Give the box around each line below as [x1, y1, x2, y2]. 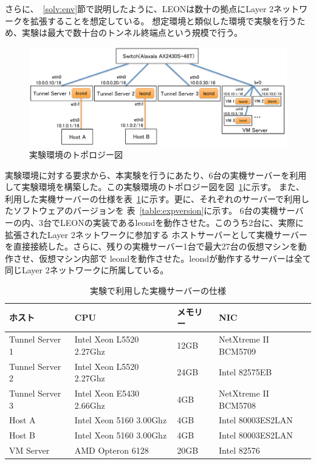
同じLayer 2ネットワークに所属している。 [5, 264, 169, 276]
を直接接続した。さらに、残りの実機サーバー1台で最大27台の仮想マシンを [5, 240, 298, 253]
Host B [9, 429, 36, 442]
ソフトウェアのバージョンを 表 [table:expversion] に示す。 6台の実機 [13, 204, 278, 217]
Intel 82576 [219, 444, 260, 457]
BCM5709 [219, 344, 256, 357]
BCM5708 [219, 398, 256, 411]
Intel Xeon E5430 [74, 386, 140, 399]
